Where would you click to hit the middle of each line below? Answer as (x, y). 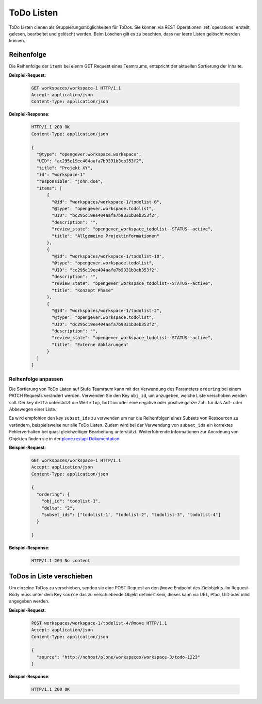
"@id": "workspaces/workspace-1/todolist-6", (107, 202)
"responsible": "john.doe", (70, 181)
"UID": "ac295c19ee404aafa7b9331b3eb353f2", (90, 161)
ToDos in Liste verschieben (51, 576)
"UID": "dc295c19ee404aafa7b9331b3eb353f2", (106, 324)
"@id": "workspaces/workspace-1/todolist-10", (108, 256)
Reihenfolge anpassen (36, 379)
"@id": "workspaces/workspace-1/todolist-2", (107, 310)
